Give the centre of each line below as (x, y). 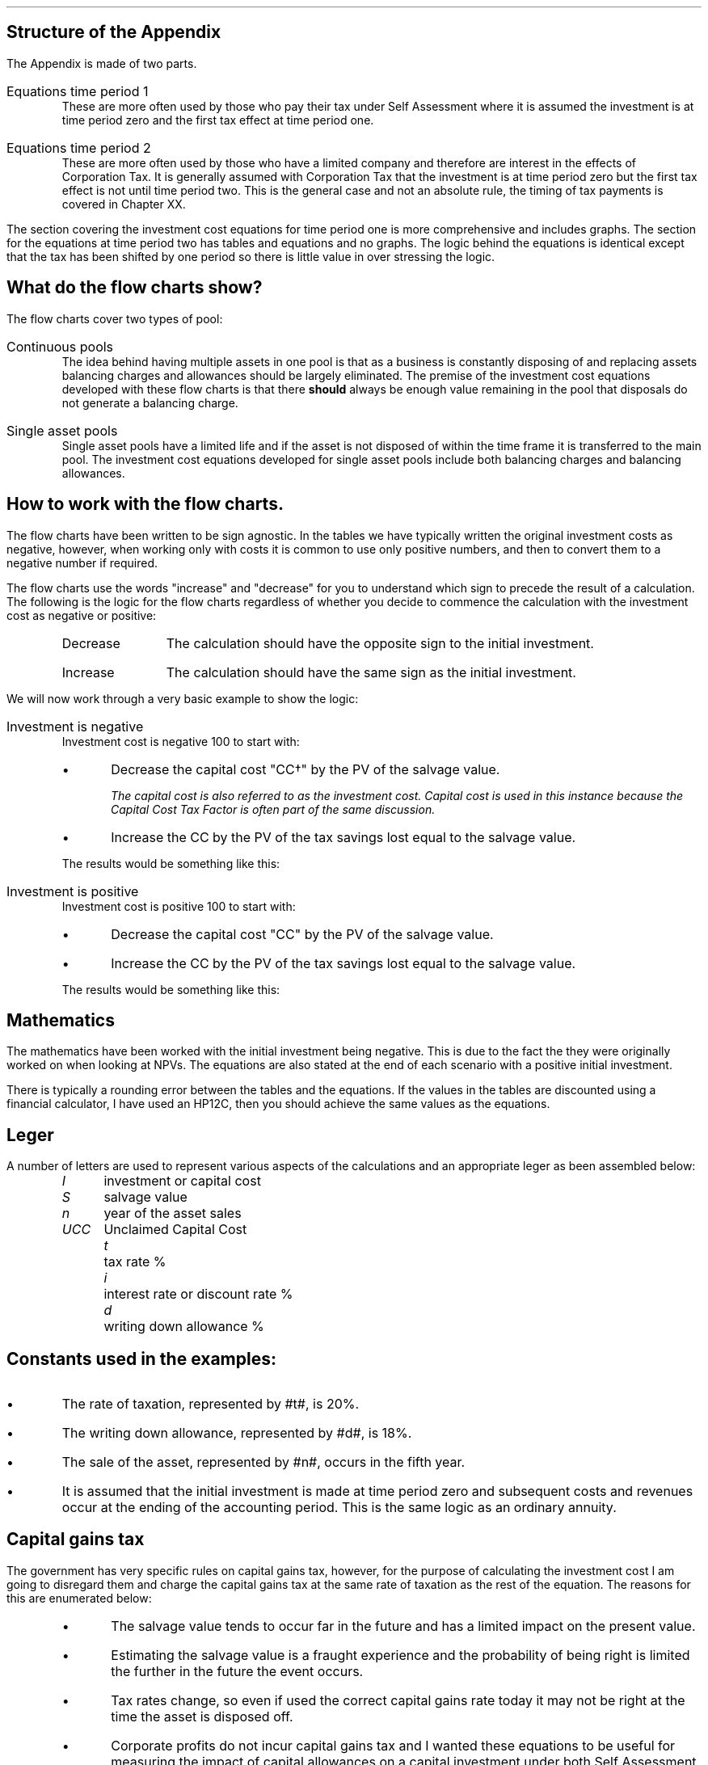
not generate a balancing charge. (150, 402)
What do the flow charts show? (135, 288)
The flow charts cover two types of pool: (115, 318)
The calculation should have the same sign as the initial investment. (371, 672)
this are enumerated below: (79, 1598)
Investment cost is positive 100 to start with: (179, 906)
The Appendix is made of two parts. (102, 63)
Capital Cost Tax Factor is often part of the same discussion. (273, 809)
